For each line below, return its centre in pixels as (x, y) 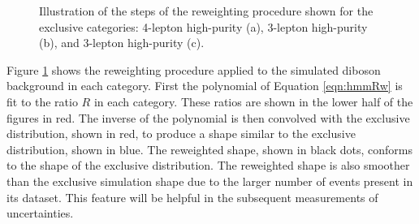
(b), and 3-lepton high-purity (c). (122, 43)
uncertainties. (40, 213)
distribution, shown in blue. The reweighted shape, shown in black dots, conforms (209, 149)
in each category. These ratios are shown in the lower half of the (253, 101)
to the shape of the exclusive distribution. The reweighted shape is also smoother (208, 165)
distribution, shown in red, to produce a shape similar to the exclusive (181, 134)
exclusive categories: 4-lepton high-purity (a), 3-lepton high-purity (203, 26)
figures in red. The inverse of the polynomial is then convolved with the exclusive (208, 117)
